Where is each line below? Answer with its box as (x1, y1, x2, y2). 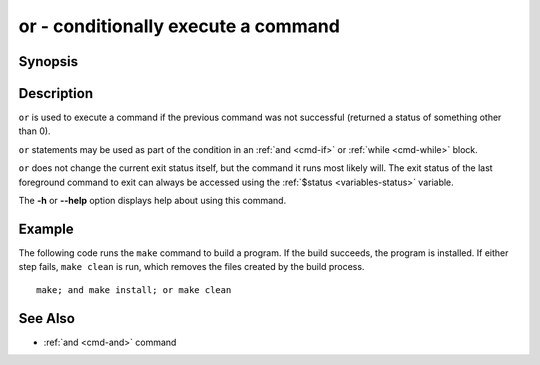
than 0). (18, 125, 51, 137)
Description (18, 85, 94, 102)
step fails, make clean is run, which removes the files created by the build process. (18, 261, 365, 273)
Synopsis (18, 53, 79, 70)
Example (18, 220, 74, 237)
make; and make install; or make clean (36, 284, 232, 295)
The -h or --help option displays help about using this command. (18, 195, 287, 207)
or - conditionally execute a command (18, 15, 340, 37)
